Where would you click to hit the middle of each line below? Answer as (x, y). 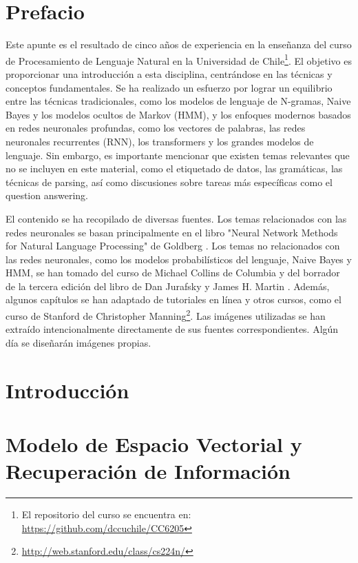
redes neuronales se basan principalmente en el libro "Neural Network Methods (172, 232)
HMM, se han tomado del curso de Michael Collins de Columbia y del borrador (173, 273)
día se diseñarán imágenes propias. (78, 342)
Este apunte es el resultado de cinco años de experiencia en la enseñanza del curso (179, 44)
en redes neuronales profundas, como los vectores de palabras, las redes (156, 128)
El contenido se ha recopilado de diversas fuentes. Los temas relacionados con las (176, 218)
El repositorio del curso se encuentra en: (106, 514)
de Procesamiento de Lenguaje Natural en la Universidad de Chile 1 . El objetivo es (179, 59)
